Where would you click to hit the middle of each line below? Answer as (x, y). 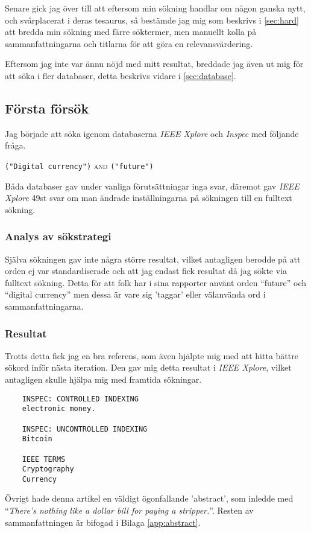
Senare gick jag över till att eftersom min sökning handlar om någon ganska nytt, (155, 8)
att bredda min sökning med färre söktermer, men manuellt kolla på (131, 32)
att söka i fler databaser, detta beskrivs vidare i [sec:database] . (121, 75)
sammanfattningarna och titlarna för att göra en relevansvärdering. (129, 43)
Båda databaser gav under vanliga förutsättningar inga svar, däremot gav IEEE (152, 186)
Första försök (47, 108)
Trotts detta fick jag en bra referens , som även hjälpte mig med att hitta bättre (152, 355)
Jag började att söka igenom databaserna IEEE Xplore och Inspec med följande (152, 133)
